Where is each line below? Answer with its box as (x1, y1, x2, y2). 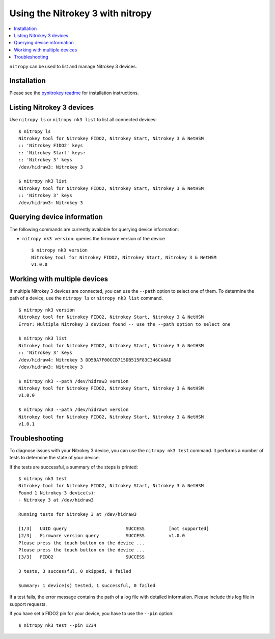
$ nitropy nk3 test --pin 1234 (18, 622, 97, 628)
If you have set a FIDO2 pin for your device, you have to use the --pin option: (9, 610, 174, 617)
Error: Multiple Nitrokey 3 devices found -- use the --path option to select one (18, 321, 231, 327)
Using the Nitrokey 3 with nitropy (9, 8, 152, 19)
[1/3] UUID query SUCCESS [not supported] (18, 525, 209, 532)
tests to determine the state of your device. (9, 455, 100, 461)
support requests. (9, 601, 47, 607)
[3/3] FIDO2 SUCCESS (18, 554, 145, 560)
